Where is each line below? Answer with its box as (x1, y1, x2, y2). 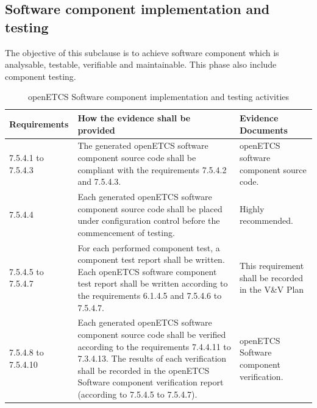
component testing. (5, 70, 76, 82)
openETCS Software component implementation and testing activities (27, 90, 290, 103)
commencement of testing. (77, 226, 175, 238)
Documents (239, 123, 288, 136)
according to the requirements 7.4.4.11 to (77, 340, 231, 353)
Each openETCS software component (77, 265, 217, 277)
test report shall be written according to (77, 277, 228, 290)
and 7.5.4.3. (77, 175, 121, 188)
